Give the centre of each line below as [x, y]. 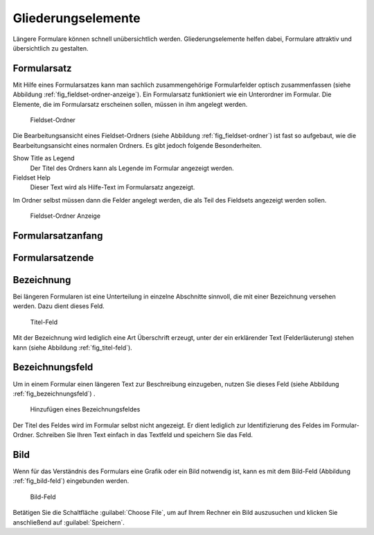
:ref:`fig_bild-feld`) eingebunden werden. [71, 481]
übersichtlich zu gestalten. [51, 48]
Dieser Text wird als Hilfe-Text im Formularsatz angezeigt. [113, 187]
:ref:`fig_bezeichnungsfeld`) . [54, 393]
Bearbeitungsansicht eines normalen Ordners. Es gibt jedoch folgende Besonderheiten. [137, 145]
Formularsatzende [53, 258]
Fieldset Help [32, 178]
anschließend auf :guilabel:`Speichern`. [69, 522]
